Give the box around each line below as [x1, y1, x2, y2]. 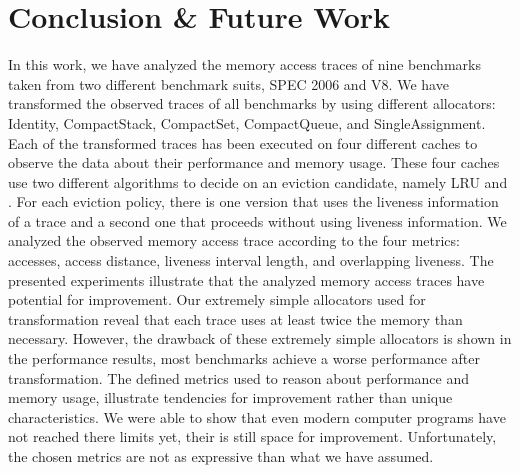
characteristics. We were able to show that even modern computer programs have [8, 406, 506, 427]
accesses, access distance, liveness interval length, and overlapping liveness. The [8, 250, 494, 271]
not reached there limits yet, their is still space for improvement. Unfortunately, [8, 426, 497, 447]
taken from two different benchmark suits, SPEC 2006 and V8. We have [8, 73, 449, 94]
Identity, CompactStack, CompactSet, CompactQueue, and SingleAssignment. [8, 112, 486, 133]
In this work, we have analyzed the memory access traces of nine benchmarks [8, 54, 481, 75]
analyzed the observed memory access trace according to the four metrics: [8, 230, 460, 251]
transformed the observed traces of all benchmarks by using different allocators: [8, 93, 496, 114]
